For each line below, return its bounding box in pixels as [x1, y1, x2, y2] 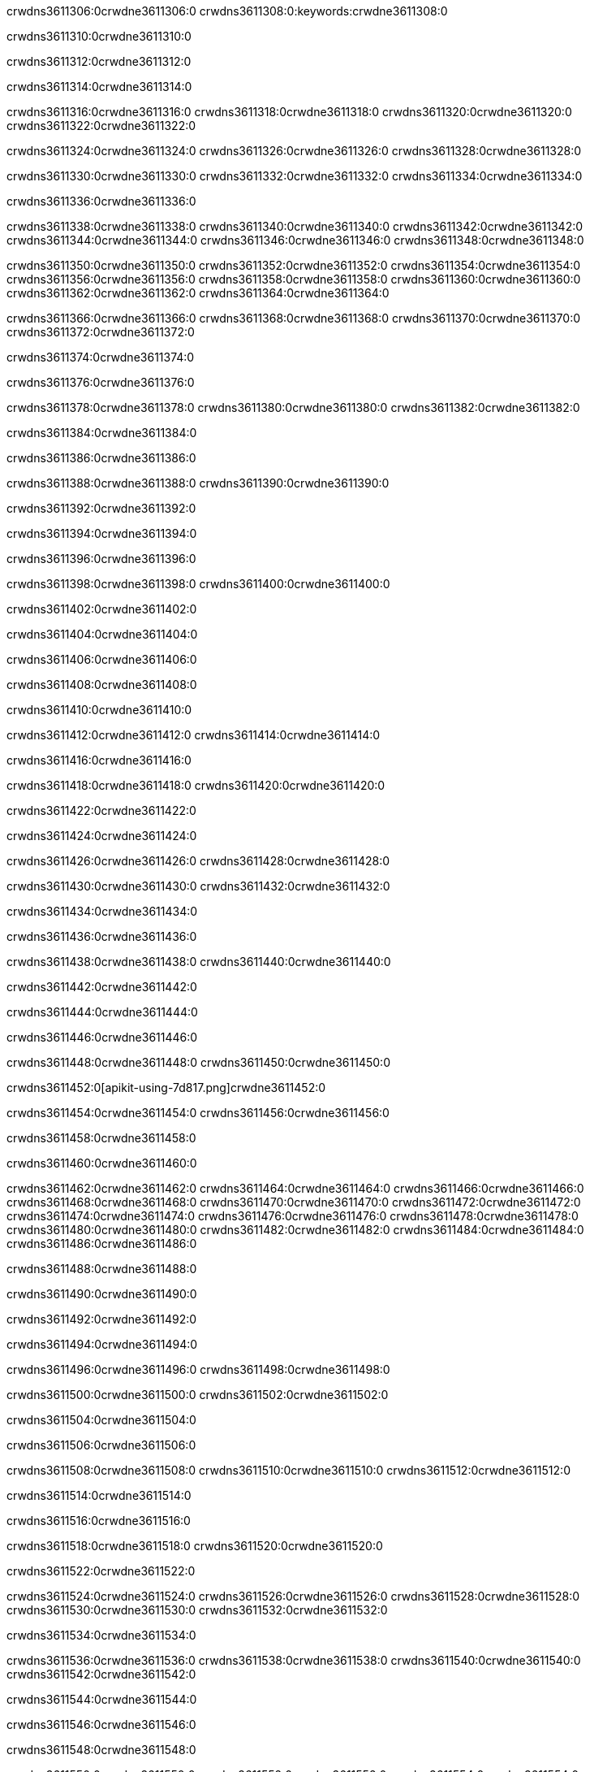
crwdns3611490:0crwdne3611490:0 [6, 1287, 197, 1301]
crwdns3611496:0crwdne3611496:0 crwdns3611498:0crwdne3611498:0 [6, 1363, 390, 1376]
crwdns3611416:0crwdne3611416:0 [6, 753, 192, 767]
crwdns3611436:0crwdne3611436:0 [6, 929, 197, 943]
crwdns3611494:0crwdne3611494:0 [6, 1337, 198, 1351]
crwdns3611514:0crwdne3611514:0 [6, 1488, 192, 1502]
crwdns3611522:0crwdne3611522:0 [6, 1564, 196, 1578]
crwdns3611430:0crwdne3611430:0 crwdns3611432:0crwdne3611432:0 [6, 879, 390, 893]
